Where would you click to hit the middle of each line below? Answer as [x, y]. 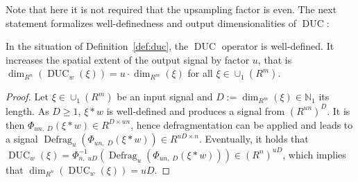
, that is [275, 59]
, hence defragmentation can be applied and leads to [242, 124]
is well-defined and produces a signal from [196, 110]
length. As [27, 110]
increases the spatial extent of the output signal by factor [128, 59]
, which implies [314, 154]
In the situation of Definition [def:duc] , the [97, 46]
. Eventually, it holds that [254, 139]
